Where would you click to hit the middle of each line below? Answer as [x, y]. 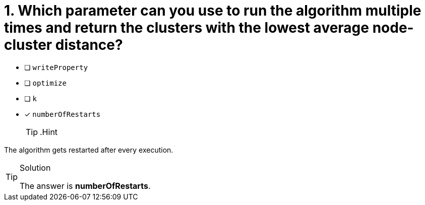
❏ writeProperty [56, 67]
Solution [35, 167]
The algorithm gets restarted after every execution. [89, 150]
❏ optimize [45, 83]
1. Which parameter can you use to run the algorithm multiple [213, 11]
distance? [89, 45]
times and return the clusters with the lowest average [187, 28]
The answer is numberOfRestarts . [85, 186]
